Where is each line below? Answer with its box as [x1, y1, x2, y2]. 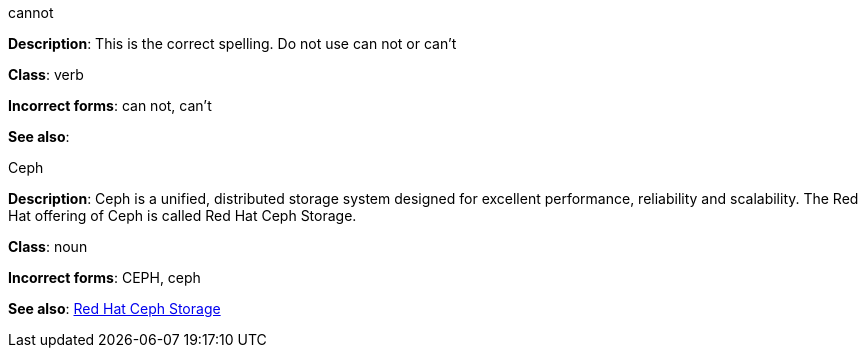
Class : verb [8, 66, 84, 83]
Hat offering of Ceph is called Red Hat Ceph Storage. [8, 207, 357, 224]
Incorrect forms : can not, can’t [8, 97, 212, 114]
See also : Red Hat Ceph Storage [8, 300, 221, 317]
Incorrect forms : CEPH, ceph [8, 269, 201, 286]
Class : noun [8, 238, 88, 255]
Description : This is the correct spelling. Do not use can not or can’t [8, 35, 457, 52]
